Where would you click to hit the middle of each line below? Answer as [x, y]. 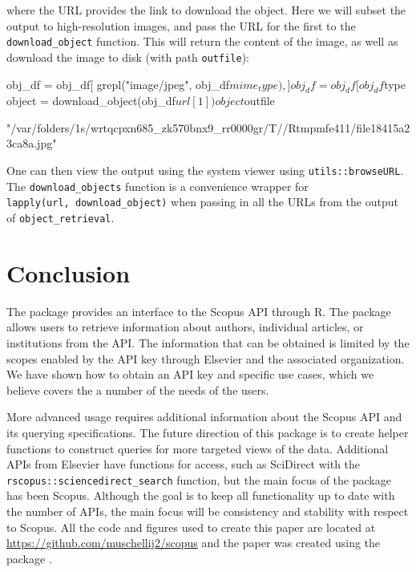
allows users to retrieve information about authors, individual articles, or [185, 327]
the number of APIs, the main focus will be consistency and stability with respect [208, 511]
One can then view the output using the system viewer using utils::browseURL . [205, 170]
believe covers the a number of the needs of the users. [138, 389]
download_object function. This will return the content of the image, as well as [202, 41]
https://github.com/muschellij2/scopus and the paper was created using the [194, 543]
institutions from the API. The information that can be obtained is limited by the [208, 343]
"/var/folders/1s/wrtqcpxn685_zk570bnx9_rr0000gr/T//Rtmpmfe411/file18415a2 [208, 127]
